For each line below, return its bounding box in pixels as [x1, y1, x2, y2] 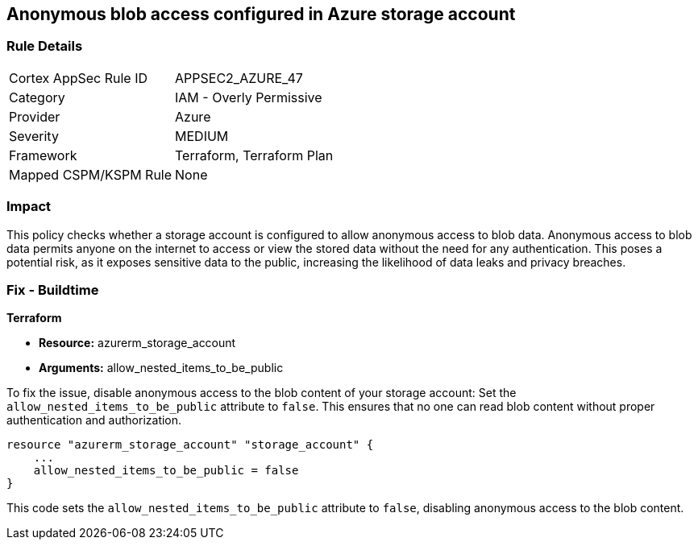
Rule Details [6, 38, 83, 55]
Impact [6, 198, 52, 215]
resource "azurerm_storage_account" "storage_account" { [6, 438, 374, 452]
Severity [9, 127, 59, 144]
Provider [9, 108, 60, 125]
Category [9, 89, 65, 105]
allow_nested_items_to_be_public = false [33, 464, 299, 478]
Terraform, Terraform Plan [175, 147, 334, 163]
